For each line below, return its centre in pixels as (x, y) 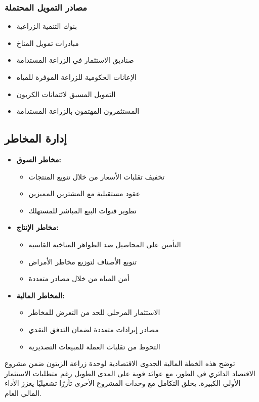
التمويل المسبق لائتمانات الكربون (66, 94)
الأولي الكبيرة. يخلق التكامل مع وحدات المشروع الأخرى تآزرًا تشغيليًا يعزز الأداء (123, 383)
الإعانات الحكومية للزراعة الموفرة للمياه (76, 77)
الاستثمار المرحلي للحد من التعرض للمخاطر (94, 312)
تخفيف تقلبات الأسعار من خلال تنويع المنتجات (97, 176)
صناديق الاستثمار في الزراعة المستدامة (75, 60)
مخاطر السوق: (39, 159)
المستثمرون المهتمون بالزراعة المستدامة (78, 111)
